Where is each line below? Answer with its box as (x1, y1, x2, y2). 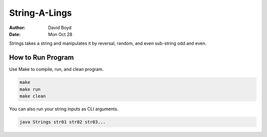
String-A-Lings (9, 7, 72, 18)
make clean (19, 94, 46, 99)
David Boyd (48, 25, 72, 31)
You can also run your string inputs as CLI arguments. (9, 106, 119, 112)
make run (19, 86, 41, 92)
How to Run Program (9, 53, 74, 62)
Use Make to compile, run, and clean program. (9, 67, 104, 72)
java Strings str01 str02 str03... (19, 119, 106, 125)
